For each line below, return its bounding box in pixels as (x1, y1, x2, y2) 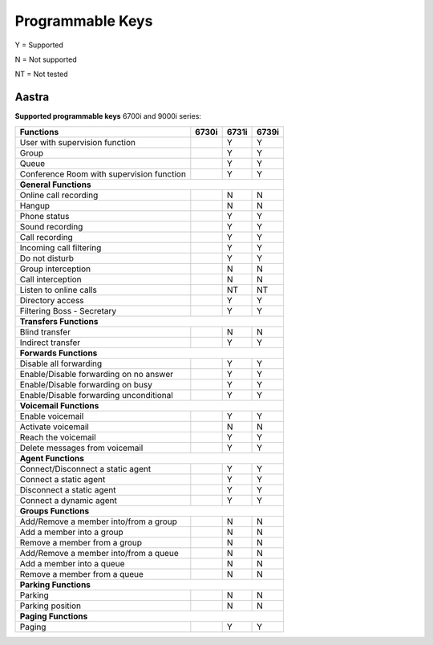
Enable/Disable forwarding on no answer (19, 368, 174, 379)
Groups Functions (19, 505, 90, 517)
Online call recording (19, 189, 99, 201)
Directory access (19, 294, 84, 306)
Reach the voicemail (19, 432, 96, 443)
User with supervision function (19, 136, 136, 148)
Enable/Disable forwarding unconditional (19, 389, 174, 400)
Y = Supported (14, 40, 64, 50)
